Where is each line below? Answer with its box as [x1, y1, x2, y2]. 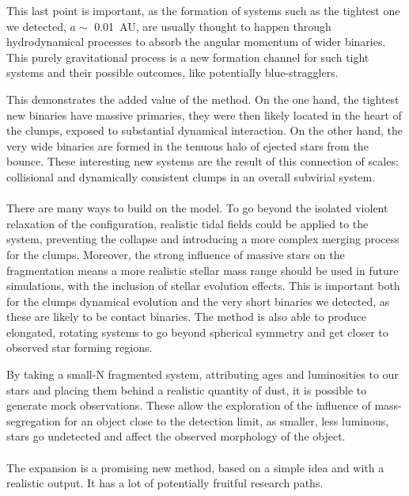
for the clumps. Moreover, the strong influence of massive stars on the [6, 246, 345, 262]
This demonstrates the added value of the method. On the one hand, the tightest [6, 90, 400, 107]
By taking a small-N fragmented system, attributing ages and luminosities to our [6, 366, 399, 383]
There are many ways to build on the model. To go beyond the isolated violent [6, 200, 388, 216]
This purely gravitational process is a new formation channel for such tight [6, 48, 369, 65]
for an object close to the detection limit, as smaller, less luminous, [64, 412, 389, 429]
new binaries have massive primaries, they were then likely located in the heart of [6, 106, 402, 123]
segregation [6, 412, 61, 429]
